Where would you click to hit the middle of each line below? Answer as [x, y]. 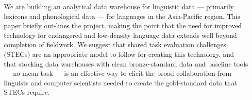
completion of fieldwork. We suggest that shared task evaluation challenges [115, 44]
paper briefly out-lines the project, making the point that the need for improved [123, 25]
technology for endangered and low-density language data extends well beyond [120, 35]
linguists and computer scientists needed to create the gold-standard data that [121, 82]
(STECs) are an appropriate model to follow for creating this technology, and [119, 54]
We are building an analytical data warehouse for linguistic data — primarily [119, 6]
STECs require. [27, 92]
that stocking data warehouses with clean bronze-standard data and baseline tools [126, 63]
